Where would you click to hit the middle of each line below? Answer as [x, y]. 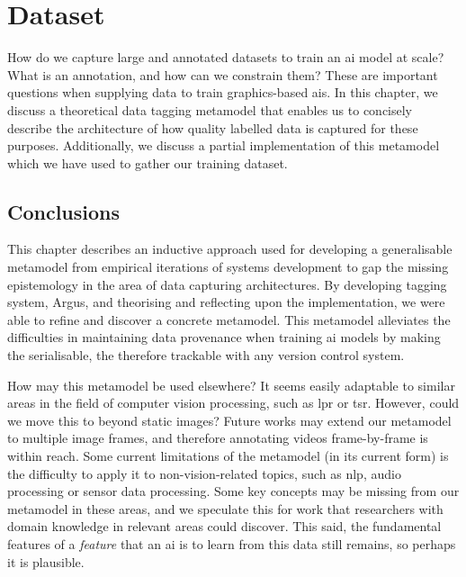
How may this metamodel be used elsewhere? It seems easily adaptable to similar [231, 385]
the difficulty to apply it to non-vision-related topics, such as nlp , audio [204, 473]
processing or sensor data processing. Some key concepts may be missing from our [233, 491]
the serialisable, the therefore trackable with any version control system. [206, 355]
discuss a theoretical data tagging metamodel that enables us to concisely [210, 109]
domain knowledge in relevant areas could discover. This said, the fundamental [224, 526]
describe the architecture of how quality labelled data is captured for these [213, 127]
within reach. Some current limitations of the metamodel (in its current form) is [228, 456]
